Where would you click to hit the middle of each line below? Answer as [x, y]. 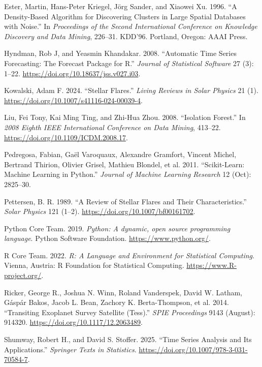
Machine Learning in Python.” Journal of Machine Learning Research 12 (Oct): [128, 174]
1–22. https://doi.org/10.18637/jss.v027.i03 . [72, 73]
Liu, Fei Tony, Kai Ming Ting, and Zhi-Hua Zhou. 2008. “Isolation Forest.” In [125, 117]
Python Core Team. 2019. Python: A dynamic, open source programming [117, 228]
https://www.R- [211, 265]
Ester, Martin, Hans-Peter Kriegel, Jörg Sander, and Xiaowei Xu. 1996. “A [121, 6]
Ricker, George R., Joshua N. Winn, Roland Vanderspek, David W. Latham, [123, 292]
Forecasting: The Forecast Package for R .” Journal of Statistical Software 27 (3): [129, 63]
